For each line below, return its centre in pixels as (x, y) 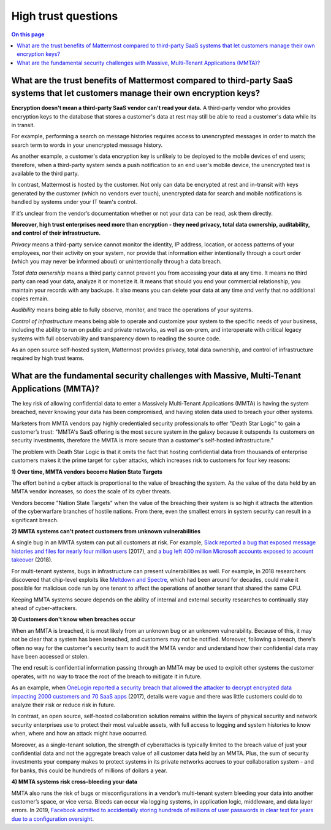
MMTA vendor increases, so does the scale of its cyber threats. (91, 491)
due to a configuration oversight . (53, 819)
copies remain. (30, 299)
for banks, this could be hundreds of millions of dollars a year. (89, 770)
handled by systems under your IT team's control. (74, 202)
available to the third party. (45, 173)
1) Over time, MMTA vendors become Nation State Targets (87, 472)
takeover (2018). (32, 560)
